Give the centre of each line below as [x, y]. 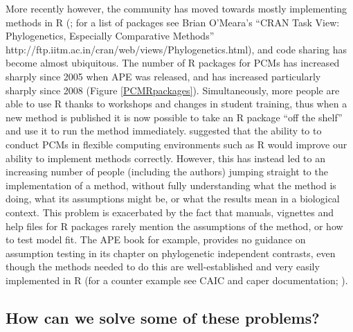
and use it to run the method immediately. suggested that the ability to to [164, 131]
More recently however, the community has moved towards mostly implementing [176, 8]
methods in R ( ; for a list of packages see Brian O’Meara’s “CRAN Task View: [173, 22]
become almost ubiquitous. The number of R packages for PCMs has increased [173, 63]
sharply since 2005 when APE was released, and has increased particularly [163, 76]
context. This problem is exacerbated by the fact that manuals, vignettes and [170, 212]
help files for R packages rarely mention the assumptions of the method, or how [174, 226]
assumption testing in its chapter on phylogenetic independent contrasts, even [171, 253]
